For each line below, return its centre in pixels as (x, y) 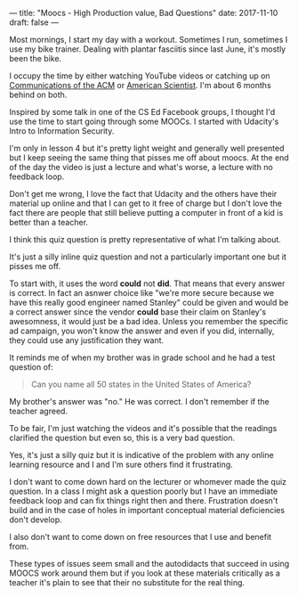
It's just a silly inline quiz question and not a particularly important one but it (148, 257)
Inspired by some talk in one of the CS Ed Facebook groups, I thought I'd (142, 112)
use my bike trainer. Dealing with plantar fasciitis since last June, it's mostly (148, 49)
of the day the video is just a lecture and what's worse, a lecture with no (141, 167)
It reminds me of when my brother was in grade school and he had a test (142, 357)
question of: (31, 367)
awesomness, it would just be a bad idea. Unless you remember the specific (149, 321)
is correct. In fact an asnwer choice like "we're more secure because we (141, 293)
